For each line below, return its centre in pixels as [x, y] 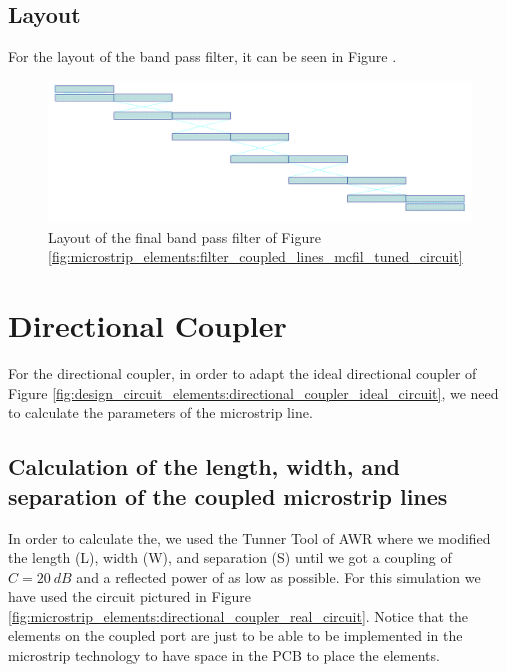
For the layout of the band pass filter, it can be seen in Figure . [202, 56]
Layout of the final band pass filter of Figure [184, 236]
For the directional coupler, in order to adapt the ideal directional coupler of [242, 373]
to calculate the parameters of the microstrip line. [160, 412]
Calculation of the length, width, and [204, 466]
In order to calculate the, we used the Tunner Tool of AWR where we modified [249, 537]
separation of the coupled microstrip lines [228, 495]
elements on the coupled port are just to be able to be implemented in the [235, 635]
